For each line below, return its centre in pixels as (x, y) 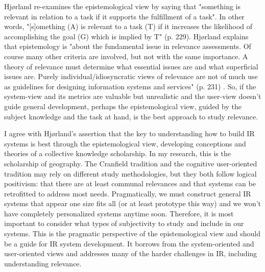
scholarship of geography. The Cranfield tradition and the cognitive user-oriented (131, 163)
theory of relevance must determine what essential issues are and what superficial (131, 66)
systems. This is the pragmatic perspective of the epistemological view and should (132, 233)
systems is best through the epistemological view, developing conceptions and (125, 143)
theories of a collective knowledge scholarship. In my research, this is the (117, 153)
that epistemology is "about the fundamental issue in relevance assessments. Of (128, 46)
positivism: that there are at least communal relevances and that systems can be (130, 183)
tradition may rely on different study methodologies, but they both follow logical (130, 173)
